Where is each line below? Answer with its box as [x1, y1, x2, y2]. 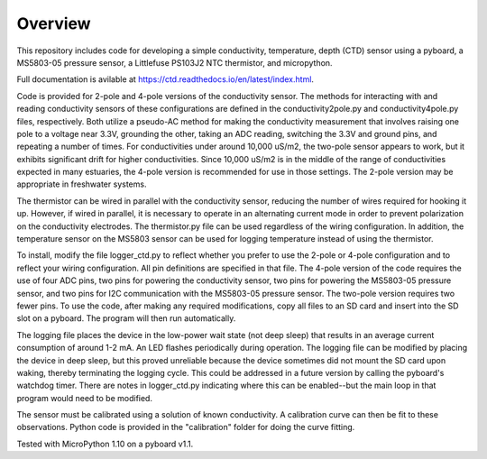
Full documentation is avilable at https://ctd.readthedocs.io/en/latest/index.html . [16, 74, 315, 85]
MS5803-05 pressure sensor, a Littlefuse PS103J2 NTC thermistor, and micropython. [16, 57, 333, 68]
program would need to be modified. [16, 392, 153, 403]
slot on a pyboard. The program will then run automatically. [16, 313, 236, 324]
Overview [16, 14, 91, 33]
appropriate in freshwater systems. [16, 179, 147, 189]
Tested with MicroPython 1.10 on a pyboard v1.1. [16, 438, 194, 449]
